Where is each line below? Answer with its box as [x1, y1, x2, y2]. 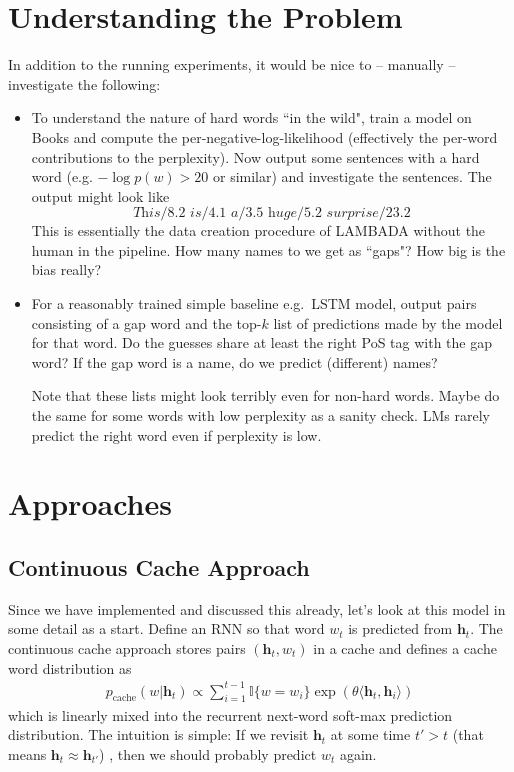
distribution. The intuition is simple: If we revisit [8, 724, 309, 745]
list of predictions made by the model [273, 312, 503, 333]
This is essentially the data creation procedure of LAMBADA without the [31, 220, 486, 241]
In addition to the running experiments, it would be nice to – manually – [8, 54, 456, 75]
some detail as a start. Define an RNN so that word [8, 618, 325, 639]
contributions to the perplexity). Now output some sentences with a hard [31, 146, 480, 167]
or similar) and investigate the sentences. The [212, 166, 492, 187]
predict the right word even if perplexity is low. [31, 424, 322, 445]
